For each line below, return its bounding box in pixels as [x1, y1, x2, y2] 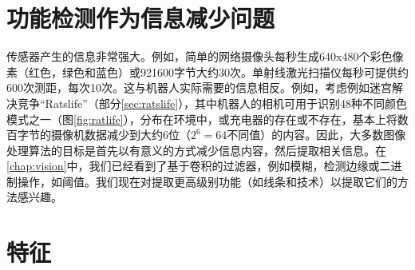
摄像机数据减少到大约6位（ [50, 126, 191, 143]
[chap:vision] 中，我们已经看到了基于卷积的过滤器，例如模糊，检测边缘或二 [6, 157, 391, 174]
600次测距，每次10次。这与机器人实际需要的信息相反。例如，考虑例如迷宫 [6, 79, 392, 96]
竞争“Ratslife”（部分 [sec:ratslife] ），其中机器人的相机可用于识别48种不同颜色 [17, 94, 408, 111]
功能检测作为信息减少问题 [6, 2, 275, 34]
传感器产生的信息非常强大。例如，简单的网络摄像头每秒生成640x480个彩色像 [6, 48, 404, 65]
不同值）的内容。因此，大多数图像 [227, 126, 406, 143]
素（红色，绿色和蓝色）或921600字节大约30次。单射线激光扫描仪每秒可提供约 [6, 63, 409, 80]
